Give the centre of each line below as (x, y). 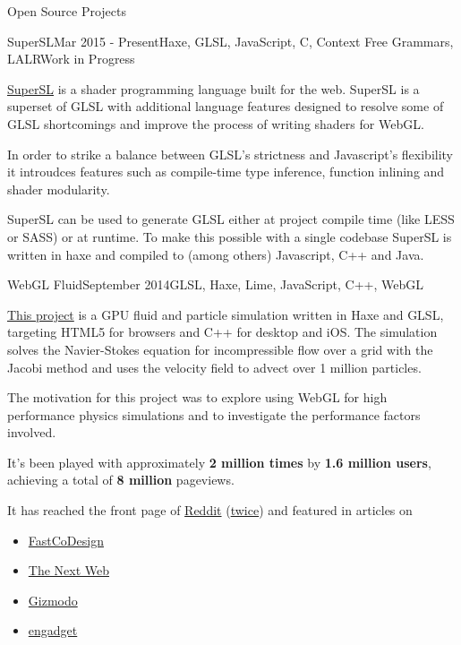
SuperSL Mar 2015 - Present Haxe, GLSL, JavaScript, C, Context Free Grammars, (230, 41)
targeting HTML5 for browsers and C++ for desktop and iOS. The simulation (222, 332)
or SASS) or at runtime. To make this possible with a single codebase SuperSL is (230, 236)
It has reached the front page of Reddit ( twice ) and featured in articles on (210, 510)
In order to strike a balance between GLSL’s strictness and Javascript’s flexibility (230, 154)
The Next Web (69, 570)
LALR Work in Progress (71, 59)
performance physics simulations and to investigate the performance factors (214, 414)
